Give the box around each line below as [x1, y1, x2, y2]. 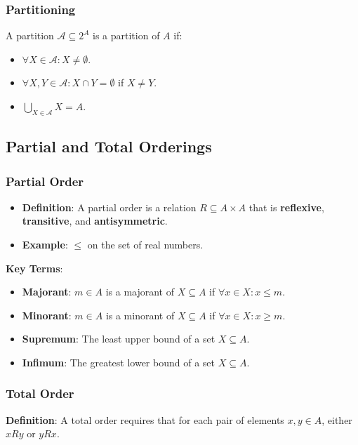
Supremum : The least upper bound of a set [22, 331, 216, 346]
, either [321, 412, 352, 427]
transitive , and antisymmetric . [22, 213, 168, 228]
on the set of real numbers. [87, 237, 204, 251]
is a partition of [93, 28, 160, 43]
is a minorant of [105, 307, 175, 322]
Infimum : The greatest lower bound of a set [22, 354, 215, 369]
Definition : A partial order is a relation [22, 199, 197, 214]
